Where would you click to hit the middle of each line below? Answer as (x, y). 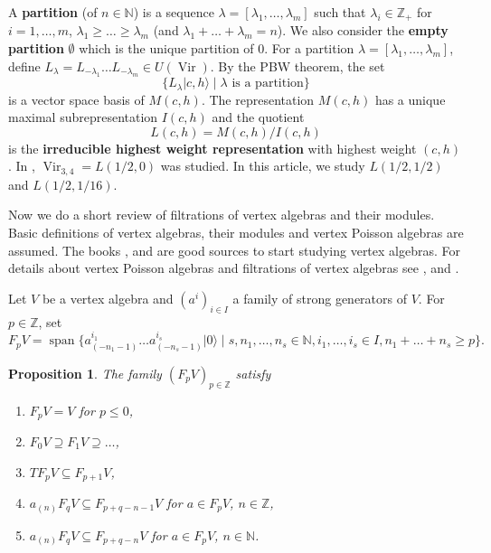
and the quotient (258, 117)
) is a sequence (174, 12)
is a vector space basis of (76, 99)
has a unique (410, 99)
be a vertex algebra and (108, 298)
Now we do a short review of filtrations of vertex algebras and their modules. (222, 215)
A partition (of (53, 12)
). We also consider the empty (363, 30)
